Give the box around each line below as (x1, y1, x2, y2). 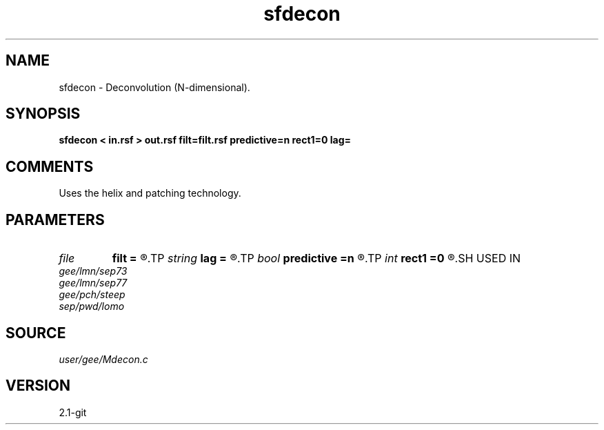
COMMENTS (6, 157, 94, 175)
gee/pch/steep (59, 289, 125, 301)
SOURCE (6, 324, 66, 342)
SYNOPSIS (6, 105, 81, 123)
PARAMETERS (6, 211, 105, 228)
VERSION (6, 377, 71, 395)
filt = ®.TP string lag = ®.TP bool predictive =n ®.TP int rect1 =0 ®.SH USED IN (112, 251, 521, 266)
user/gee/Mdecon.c (59, 353, 148, 365)
